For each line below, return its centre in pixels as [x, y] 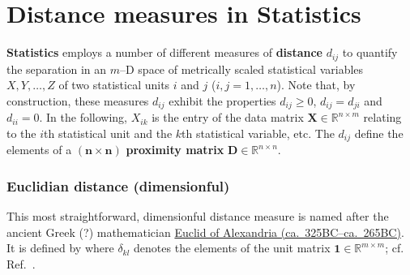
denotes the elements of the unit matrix [232, 248]
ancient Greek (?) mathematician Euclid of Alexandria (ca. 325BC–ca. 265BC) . [205, 232]
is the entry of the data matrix [228, 117]
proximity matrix [175, 150]
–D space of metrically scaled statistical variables [241, 69]
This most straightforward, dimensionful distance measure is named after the [198, 216]
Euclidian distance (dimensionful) [118, 185]
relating [382, 117]
